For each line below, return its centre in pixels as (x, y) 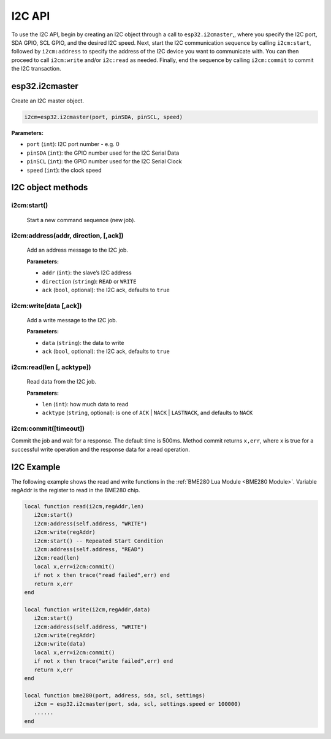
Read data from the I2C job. (61, 382)
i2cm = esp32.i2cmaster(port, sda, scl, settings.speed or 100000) (138, 704)
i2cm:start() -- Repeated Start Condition (99, 541)
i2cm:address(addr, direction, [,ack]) (67, 236)
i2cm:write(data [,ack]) (47, 306)
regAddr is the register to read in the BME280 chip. (76, 490)
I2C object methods (50, 188)
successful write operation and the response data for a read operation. (101, 449)
